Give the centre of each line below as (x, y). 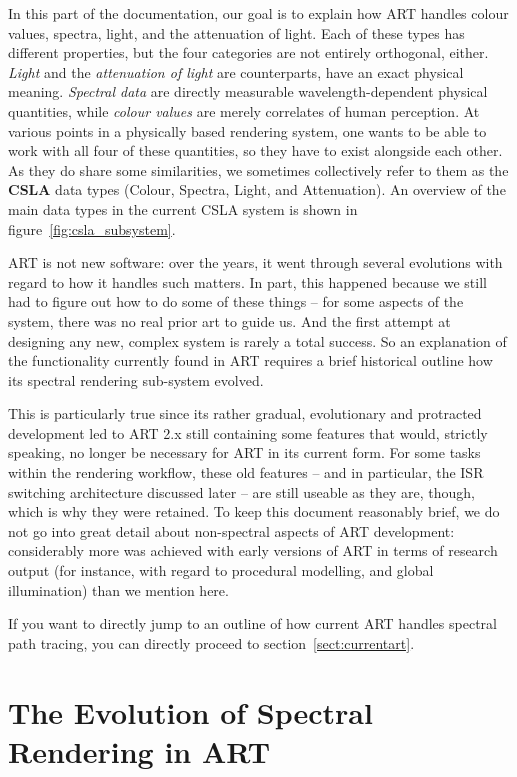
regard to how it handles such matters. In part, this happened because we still (247, 281)
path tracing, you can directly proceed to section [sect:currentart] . (211, 642)
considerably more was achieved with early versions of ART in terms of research (253, 550)
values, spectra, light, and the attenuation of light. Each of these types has (236, 32)
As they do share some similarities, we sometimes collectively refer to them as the (258, 169)
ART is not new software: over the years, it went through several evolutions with (255, 262)
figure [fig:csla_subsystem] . (92, 228)
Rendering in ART (139, 750)
